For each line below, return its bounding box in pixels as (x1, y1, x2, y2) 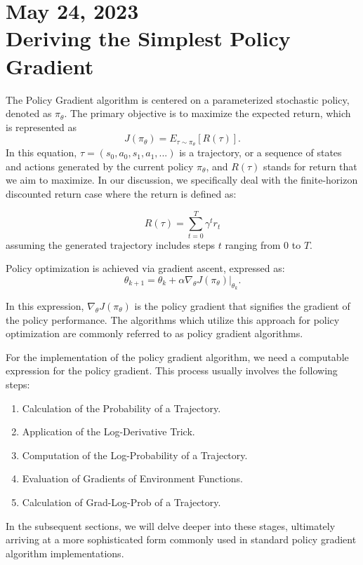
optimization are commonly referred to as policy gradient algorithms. (6, 326, 303, 341)
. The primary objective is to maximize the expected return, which (64, 106, 351, 121)
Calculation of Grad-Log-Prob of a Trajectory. (22, 494, 221, 509)
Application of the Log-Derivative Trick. (22, 424, 195, 439)
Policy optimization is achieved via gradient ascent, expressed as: (6, 261, 285, 275)
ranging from (225, 237, 281, 252)
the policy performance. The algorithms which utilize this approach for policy (6, 312, 340, 327)
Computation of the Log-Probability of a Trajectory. (22, 447, 248, 462)
